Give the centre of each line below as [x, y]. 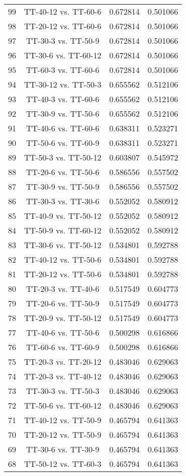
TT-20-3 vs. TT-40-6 [63, 289]
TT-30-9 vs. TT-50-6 [63, 113]
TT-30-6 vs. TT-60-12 [63, 55]
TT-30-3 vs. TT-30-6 [63, 201]
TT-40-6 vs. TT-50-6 [63, 332]
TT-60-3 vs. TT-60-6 [63, 70]
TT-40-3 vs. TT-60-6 [63, 99]
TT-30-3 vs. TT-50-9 [63, 41]
